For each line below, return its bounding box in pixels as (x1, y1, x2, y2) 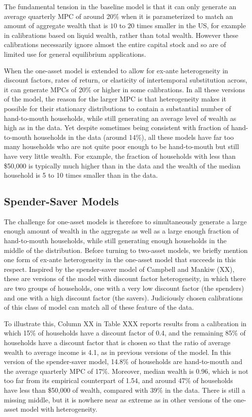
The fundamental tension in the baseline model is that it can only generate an (4, 1, 236, 11)
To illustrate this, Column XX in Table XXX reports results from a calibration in (4, 318, 247, 328)
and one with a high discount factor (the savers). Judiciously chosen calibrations (4, 292, 243, 302)
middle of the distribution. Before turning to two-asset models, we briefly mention (4, 245, 248, 255)
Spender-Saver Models (4, 194, 119, 209)
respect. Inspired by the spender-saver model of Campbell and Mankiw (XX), (4, 264, 235, 274)
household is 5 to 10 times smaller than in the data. (4, 170, 158, 180)
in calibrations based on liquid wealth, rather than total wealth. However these (4, 30, 238, 40)
